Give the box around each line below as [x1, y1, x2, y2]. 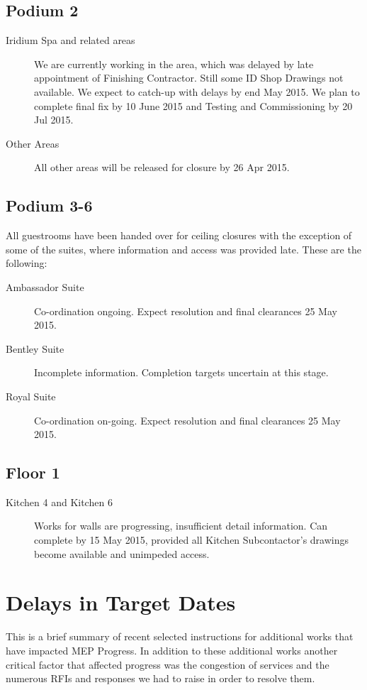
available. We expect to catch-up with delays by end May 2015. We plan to [34, 84, 360, 99]
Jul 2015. [34, 112, 74, 127]
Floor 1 [6, 461, 60, 483]
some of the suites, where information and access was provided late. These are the [6, 241, 361, 256]
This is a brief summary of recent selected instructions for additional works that [6, 629, 354, 644]
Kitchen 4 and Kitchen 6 [6, 494, 113, 509]
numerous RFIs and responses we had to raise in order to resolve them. [6, 671, 315, 686]
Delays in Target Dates [6, 588, 236, 617]
